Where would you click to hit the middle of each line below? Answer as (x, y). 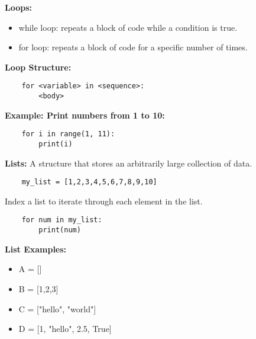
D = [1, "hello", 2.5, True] (65, 329)
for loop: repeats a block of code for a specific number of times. (133, 47)
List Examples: (36, 249)
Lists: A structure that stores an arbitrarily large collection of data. (129, 163)
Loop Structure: (38, 67)
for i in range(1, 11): (68, 134)
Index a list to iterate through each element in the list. (104, 201)
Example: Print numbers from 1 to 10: (85, 115)
